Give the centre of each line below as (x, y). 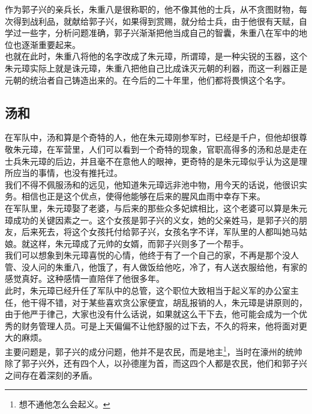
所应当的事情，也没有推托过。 (64, 173)
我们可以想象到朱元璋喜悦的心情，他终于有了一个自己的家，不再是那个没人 (152, 255)
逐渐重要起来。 (51, 44)
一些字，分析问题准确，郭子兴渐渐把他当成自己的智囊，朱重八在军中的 (160, 33)
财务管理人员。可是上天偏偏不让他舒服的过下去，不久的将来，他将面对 (160, 325)
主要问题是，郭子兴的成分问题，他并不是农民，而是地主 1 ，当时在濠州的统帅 (154, 351)
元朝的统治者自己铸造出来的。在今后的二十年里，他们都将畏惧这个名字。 (148, 80)
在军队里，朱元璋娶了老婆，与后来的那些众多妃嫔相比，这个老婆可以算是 (148, 208)
